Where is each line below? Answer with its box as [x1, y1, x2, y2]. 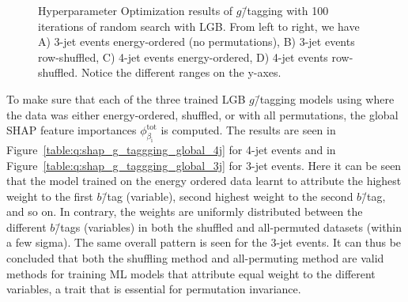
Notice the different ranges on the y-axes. [81, 64, 281, 81]
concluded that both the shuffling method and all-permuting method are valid [6, 250, 384, 266]
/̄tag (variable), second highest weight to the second [101, 187, 353, 204]
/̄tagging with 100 [241, 2, 329, 18]
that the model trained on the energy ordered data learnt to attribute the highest [6, 172, 402, 189]
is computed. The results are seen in [161, 122, 336, 138]
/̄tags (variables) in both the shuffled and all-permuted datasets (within [55, 218, 402, 235]
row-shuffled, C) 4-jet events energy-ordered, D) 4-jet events [38, 48, 328, 65]
